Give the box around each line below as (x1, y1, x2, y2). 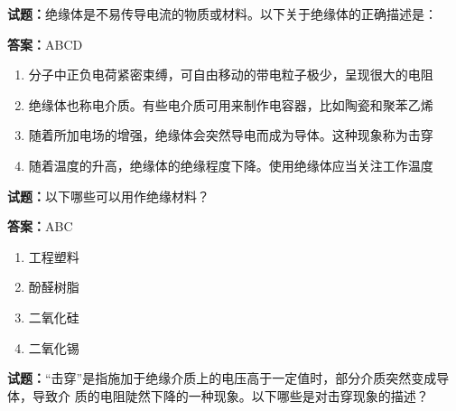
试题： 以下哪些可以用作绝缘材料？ (7, 186, 209, 205)
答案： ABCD (7, 34, 83, 53)
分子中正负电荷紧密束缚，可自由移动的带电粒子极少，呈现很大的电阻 (28, 65, 433, 84)
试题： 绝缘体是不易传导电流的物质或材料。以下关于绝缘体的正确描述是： (7, 5, 437, 23)
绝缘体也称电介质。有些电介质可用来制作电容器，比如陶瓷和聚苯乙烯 (28, 95, 433, 114)
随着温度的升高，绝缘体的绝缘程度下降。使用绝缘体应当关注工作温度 (28, 155, 433, 174)
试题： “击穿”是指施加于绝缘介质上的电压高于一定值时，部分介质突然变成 (7, 369, 437, 388)
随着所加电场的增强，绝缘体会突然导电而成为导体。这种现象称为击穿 (28, 126, 433, 145)
